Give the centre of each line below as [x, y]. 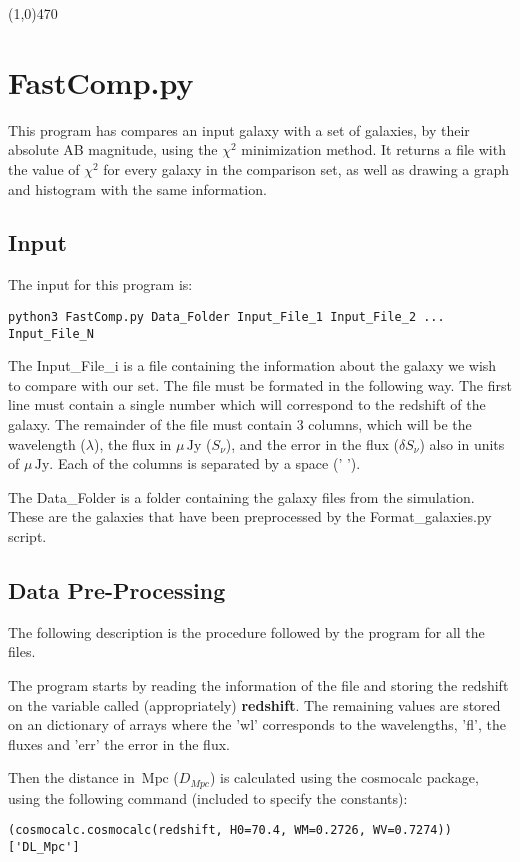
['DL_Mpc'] [44, 847]
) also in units [462, 443]
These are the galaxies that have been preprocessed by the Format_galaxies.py [250, 516]
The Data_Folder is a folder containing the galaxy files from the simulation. [241, 496]
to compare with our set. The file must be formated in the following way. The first [260, 384]
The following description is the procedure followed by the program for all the [246, 631]
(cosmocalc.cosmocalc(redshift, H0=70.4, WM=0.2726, [187, 830]
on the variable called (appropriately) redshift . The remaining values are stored [254, 704]
